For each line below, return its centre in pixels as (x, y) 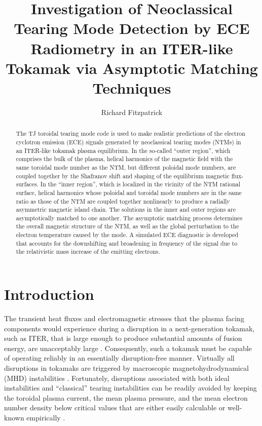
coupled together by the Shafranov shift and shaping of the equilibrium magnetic (123, 176)
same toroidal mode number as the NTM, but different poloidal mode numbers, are (126, 167)
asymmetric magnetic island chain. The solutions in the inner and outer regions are (126, 209)
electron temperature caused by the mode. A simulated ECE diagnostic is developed (127, 235)
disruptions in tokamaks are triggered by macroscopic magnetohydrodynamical (126, 368)
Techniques (132, 87)
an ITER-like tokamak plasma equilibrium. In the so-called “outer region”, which (123, 150)
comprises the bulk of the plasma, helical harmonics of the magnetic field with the (124, 159)
